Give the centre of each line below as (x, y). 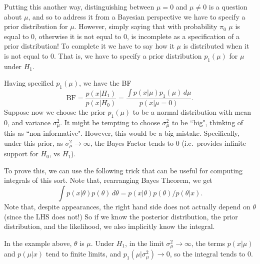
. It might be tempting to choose (110, 122)
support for (21, 154)
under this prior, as (33, 143)
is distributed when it (216, 46)
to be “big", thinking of (207, 122)
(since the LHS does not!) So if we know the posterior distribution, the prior (121, 216)
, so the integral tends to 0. (211, 254)
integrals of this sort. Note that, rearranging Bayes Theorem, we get (108, 180)
